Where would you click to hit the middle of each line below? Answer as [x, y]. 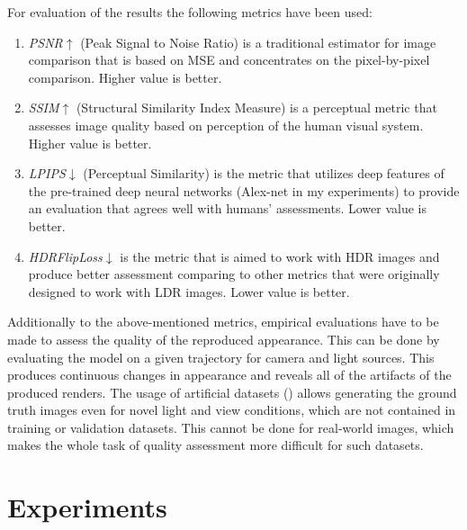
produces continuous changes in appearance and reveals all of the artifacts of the [229, 375]
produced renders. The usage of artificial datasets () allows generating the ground [232, 392]
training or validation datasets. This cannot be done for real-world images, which [231, 427]
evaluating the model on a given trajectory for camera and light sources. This [221, 357]
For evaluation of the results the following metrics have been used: [190, 12]
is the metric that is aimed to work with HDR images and [280, 256]
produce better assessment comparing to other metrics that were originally [234, 274]
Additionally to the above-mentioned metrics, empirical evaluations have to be [223, 322]
